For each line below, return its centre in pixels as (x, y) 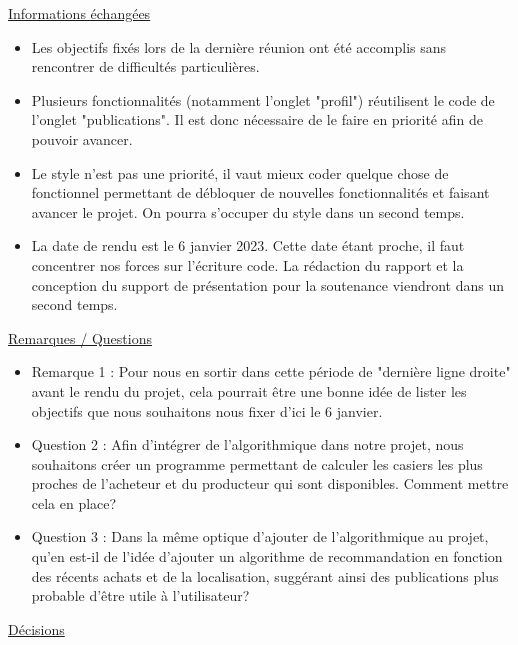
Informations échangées (79, 13)
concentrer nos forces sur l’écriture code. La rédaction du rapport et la (247, 264)
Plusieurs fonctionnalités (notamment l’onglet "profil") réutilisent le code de (263, 99)
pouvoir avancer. (82, 138)
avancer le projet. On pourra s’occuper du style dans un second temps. (248, 211)
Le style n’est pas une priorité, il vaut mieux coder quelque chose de (240, 172)
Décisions (36, 628)
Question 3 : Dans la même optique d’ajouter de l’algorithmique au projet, (260, 536)
